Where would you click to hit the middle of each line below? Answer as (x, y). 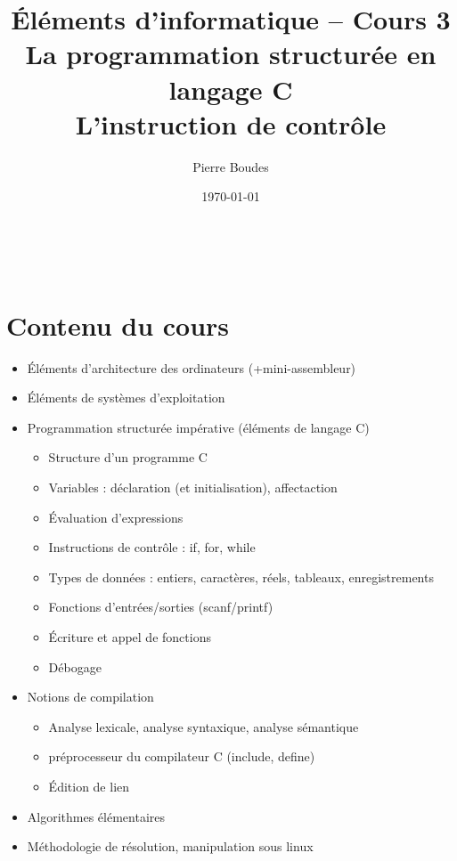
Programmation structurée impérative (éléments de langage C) (198, 427)
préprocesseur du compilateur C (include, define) (182, 756)
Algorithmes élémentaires (96, 816)
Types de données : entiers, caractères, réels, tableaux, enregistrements (241, 577)
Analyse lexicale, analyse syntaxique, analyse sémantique (204, 726)
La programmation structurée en (231, 54)
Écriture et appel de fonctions (130, 636)
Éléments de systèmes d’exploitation (126, 398)
